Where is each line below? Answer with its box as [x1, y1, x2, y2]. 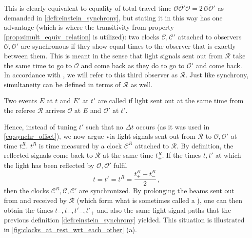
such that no [86, 121, 123, 131]
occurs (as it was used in [136, 121, 210, 131]
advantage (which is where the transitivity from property [4, 22, 174, 32]
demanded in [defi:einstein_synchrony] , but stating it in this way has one [4, 12, 223, 22]
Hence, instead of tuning [4, 121, 77, 131]
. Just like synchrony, [185, 70, 249, 80]
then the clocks [4, 185, 49, 196]
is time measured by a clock [39, 140, 122, 150]
